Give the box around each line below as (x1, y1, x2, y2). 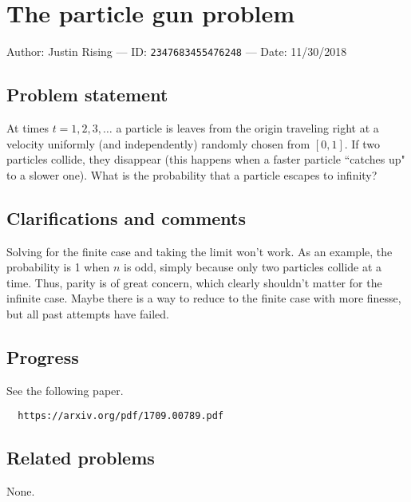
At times (6, 119, 49, 136)
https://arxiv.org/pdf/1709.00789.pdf (18, 410, 224, 422)
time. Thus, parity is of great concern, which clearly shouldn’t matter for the (6, 274, 382, 291)
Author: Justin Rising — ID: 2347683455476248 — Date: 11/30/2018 (6, 43, 347, 60)
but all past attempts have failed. (6, 305, 169, 322)
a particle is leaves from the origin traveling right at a (116, 119, 379, 136)
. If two (344, 135, 381, 152)
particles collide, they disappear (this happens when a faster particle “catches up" (6, 151, 405, 168)
